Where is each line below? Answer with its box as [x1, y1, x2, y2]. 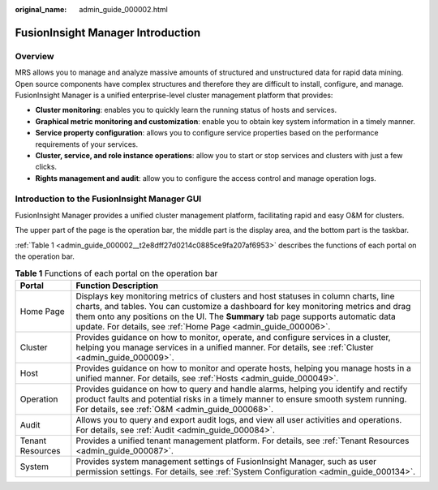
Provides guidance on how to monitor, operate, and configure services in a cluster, [75, 331, 391, 342]
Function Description [75, 280, 159, 291]
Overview [15, 50, 54, 62]
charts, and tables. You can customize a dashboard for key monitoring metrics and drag [75, 300, 411, 312]
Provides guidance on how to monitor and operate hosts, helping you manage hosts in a [75, 362, 411, 373]
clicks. [35, 162, 57, 172]
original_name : [15, 5, 67, 14]
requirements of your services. [35, 139, 138, 149]
